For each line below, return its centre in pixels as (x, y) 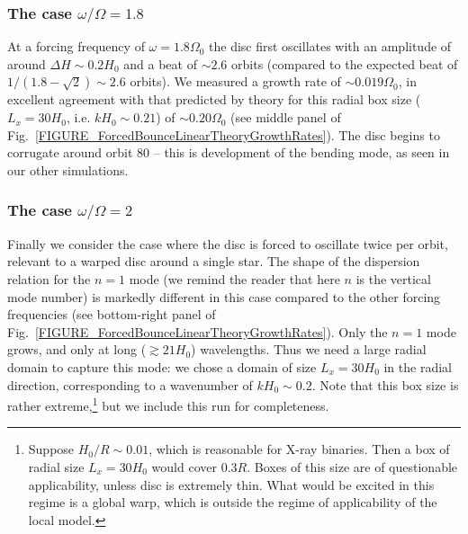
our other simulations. (68, 169)
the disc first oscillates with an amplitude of (330, 46)
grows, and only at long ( (77, 349)
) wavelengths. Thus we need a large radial (309, 349)
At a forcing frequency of (76, 46)
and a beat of (160, 63)
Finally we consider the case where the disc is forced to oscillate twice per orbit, (228, 243)
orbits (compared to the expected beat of (345, 63)
